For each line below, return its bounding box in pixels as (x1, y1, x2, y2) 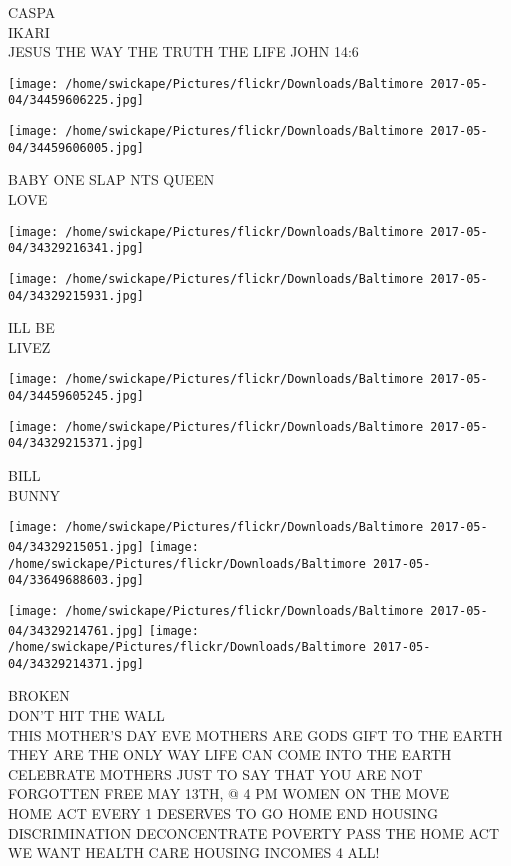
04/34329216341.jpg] (8, 241, 145, 256)
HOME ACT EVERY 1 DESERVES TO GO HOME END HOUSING (8, 803, 438, 824)
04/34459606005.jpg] (8, 140, 145, 155)
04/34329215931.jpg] (8, 288, 145, 303)
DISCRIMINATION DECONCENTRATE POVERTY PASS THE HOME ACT (8, 822, 500, 843)
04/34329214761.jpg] (8, 623, 145, 638)
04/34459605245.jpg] (8, 389, 145, 404)
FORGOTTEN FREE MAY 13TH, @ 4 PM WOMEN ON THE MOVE (8, 783, 449, 804)
